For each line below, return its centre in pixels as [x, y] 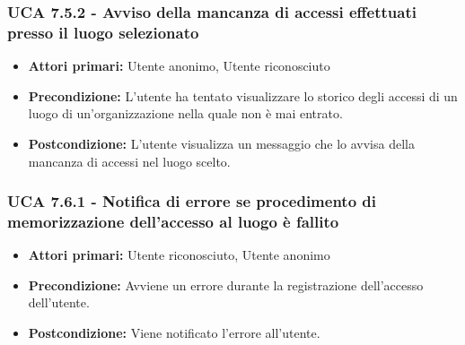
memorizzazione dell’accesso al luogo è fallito [173, 221]
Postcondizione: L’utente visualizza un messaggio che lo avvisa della [221, 143]
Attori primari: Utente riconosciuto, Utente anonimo [179, 255]
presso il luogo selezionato [103, 32]
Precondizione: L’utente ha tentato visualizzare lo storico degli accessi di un [243, 95]
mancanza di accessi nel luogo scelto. [129, 161]
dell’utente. [59, 302]
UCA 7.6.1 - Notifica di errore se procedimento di [192, 201]
